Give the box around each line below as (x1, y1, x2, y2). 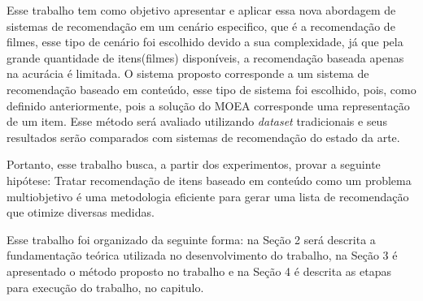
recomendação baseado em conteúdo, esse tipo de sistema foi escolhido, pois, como (7, 80, 416, 97)
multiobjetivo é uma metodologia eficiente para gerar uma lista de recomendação (7, 187, 409, 204)
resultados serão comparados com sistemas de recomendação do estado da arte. (7, 128, 400, 145)
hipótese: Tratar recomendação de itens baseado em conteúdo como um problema (7, 171, 412, 188)
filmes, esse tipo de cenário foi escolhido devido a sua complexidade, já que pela (7, 33, 403, 50)
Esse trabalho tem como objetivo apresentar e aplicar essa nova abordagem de (7, 2, 396, 18)
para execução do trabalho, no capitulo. (7, 278, 204, 295)
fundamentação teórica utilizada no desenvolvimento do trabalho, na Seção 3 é (7, 247, 398, 264)
